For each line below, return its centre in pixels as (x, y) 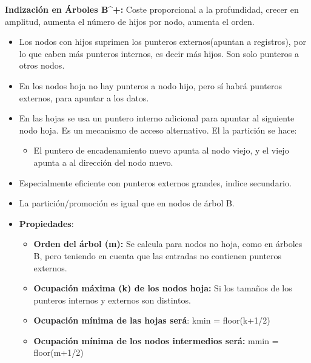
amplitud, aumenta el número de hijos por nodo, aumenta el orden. (130, 21)
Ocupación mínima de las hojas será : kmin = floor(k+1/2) (152, 320)
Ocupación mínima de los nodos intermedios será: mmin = (156, 340)
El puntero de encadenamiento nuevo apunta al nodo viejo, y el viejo (161, 150)
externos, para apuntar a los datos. (84, 97)
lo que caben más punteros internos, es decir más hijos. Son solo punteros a (159, 53)
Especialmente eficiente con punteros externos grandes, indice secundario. (155, 182)
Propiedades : (46, 223)
